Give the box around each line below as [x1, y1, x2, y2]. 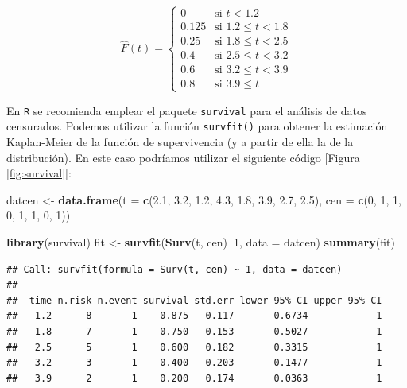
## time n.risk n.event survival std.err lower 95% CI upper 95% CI [6, 294, 382, 306]
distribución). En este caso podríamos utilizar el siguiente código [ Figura [6, 149, 360, 165]
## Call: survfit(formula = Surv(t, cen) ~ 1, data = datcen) [6, 263, 343, 275]
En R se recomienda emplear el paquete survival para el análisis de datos [6, 102, 367, 118]
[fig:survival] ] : [6, 165, 72, 181]
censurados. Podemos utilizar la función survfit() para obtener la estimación [6, 118, 388, 134]
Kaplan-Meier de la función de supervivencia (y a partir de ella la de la [6, 133, 354, 149]
